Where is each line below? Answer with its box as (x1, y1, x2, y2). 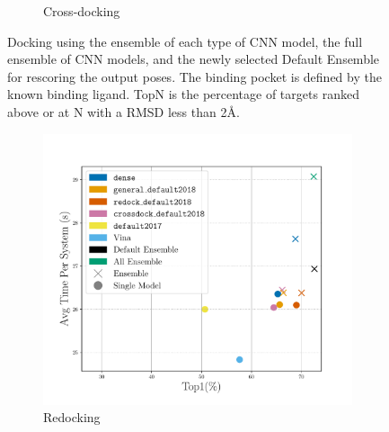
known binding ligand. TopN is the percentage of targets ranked (7, 85, 359, 103)
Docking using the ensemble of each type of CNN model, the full (7, 31, 363, 50)
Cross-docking (43, 2, 120, 20)
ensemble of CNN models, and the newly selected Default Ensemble (7, 49, 380, 68)
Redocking (43, 408, 101, 427)
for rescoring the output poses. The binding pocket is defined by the (7, 67, 382, 85)
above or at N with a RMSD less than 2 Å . (7, 102, 240, 121)
